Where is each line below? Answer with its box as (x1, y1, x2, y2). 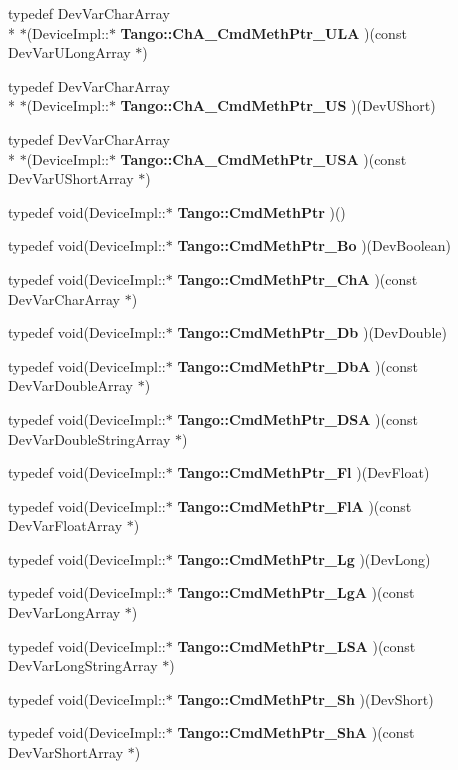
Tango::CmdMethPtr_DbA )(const (177, 355, 418, 376)
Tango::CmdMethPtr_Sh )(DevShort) (177, 688, 434, 709)
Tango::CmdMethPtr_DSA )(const (177, 408, 418, 429)
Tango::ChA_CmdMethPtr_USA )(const (120, 148, 407, 169)
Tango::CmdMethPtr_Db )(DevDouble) (177, 322, 447, 343)
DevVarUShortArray (8, 168, 134, 189)
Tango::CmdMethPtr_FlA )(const (177, 495, 412, 516)
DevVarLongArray (8, 602, 121, 623)
